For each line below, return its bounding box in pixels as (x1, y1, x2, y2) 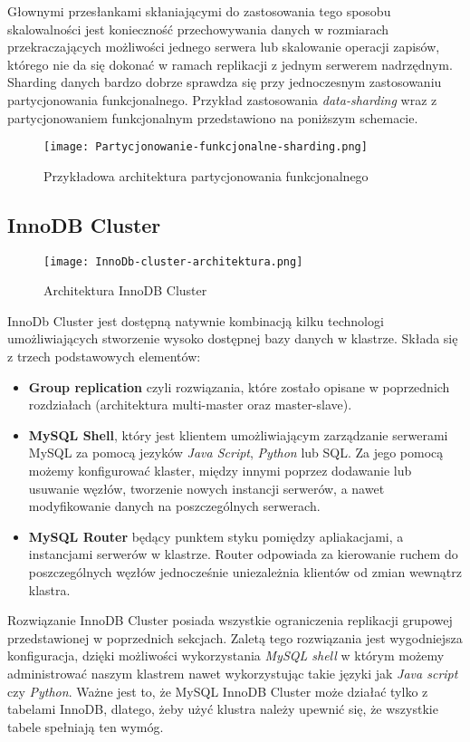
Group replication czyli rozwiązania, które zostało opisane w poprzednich (28, 377, 450, 396)
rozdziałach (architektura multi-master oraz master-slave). (28, 395, 352, 414)
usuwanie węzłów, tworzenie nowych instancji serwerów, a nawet (28, 478, 385, 497)
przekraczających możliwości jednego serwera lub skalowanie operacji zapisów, (7, 37, 440, 56)
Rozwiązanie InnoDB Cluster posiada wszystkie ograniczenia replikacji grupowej (7, 611, 453, 630)
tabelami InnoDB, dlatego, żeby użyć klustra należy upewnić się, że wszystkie (7, 699, 438, 718)
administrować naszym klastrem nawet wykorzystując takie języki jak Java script (7, 663, 458, 682)
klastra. (28, 580, 71, 599)
